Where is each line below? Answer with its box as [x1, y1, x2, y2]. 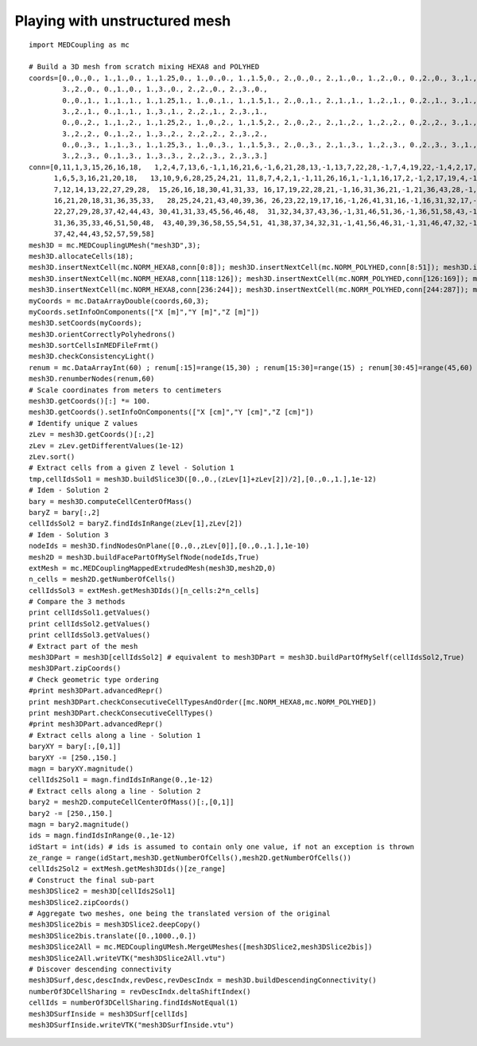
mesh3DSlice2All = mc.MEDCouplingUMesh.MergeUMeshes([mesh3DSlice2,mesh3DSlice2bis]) [29, 943, 373, 951]
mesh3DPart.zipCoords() [29, 664, 122, 673]
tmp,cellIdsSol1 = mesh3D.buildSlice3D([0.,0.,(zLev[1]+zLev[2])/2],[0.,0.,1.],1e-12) [29, 474, 377, 483]
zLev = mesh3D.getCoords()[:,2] [29, 430, 155, 439]
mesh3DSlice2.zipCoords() [29, 898, 130, 907]
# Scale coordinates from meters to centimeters [29, 385, 222, 394]
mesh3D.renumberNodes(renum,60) [29, 374, 155, 384]
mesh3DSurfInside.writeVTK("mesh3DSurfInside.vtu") [29, 1020, 235, 1029]
